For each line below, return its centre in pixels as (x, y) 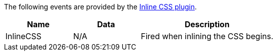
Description (207, 24)
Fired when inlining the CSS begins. (207, 36)
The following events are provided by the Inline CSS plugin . (100, 7)
